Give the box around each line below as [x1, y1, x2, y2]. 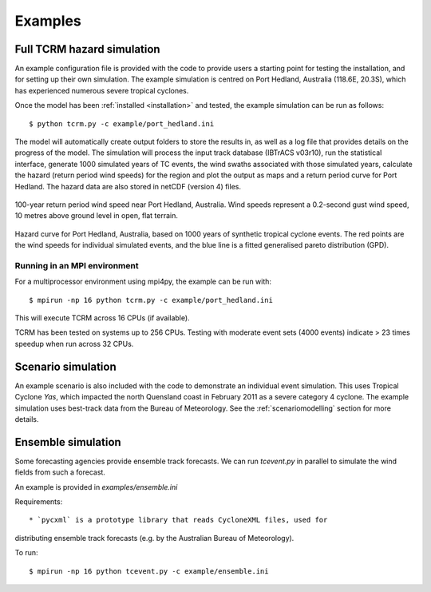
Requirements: [14, 497, 63, 507]
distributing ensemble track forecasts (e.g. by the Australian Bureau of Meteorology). [14, 533, 295, 542]
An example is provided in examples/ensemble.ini [14, 482, 178, 491]
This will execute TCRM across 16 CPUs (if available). [14, 313, 191, 323]
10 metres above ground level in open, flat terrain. [14, 211, 179, 221]
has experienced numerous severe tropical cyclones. [14, 85, 189, 95]
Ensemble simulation [14, 435, 121, 449]
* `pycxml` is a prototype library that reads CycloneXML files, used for [29, 515, 328, 525]
